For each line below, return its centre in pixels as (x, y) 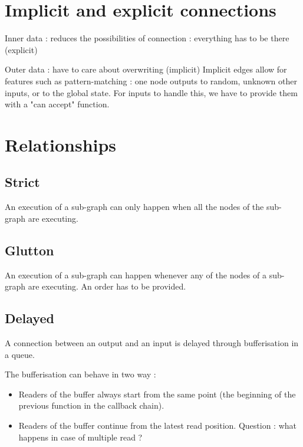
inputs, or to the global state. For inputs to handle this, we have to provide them (151, 92)
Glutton (29, 250)
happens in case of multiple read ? (80, 437)
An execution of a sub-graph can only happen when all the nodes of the (134, 207)
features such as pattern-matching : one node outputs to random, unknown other (151, 80)
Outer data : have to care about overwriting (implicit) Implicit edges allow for (146, 69)
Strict (22, 182)
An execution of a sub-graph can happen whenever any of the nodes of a (136, 275)
